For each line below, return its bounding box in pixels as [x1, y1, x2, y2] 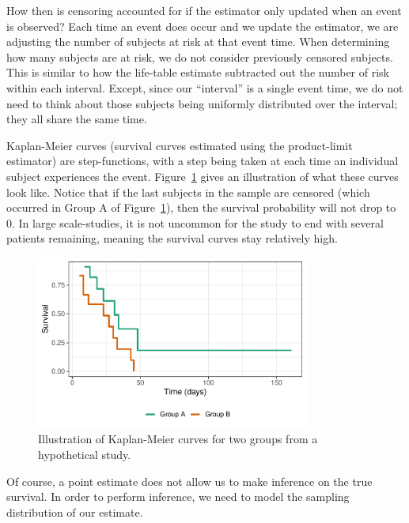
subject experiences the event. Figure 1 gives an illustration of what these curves [6, 167, 399, 184]
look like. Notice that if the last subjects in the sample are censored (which [6, 183, 370, 200]
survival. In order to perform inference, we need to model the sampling [6, 488, 350, 505]
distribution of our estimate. [6, 503, 143, 520]
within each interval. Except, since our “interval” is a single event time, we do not [6, 79, 403, 96]
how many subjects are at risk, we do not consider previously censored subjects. [6, 48, 393, 65]
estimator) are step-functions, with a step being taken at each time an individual [6, 152, 399, 169]
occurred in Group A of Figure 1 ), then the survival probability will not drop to [6, 199, 396, 216]
